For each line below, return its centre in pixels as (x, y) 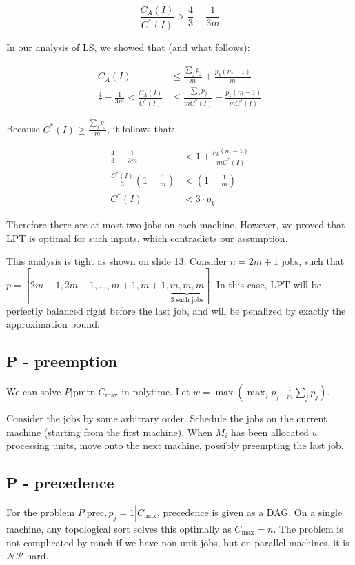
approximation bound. (53, 324)
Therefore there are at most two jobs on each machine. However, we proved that (176, 224)
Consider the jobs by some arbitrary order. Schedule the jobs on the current (167, 418)
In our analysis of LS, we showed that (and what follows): (128, 47)
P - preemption (62, 361)
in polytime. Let (156, 391)
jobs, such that (313, 261)
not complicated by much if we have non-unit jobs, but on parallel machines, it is (178, 542)
